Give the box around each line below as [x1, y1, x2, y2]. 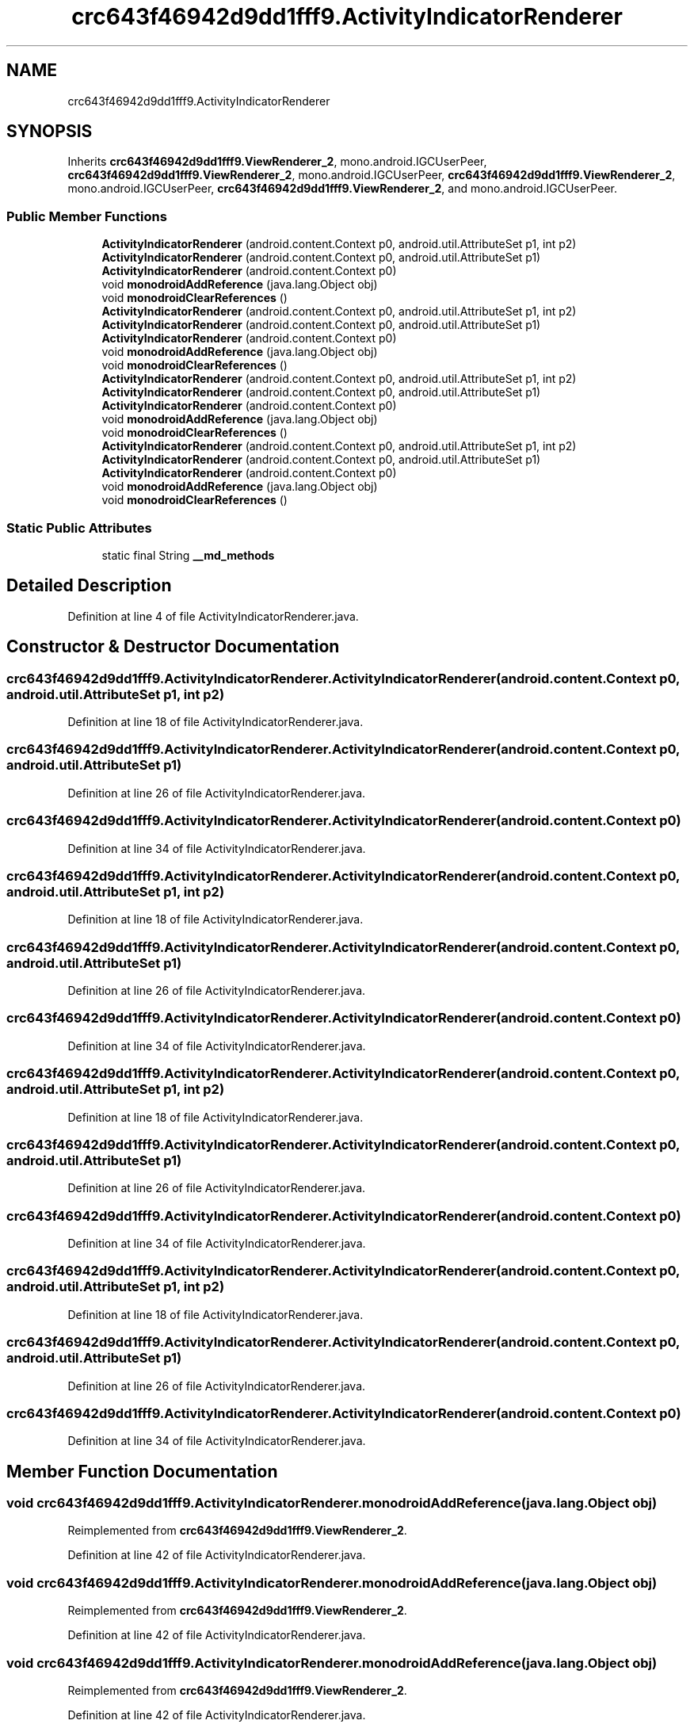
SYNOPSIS [6, 121, 93, 142]
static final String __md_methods [101, 548, 275, 562]
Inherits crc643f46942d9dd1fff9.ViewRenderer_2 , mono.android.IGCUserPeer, [67, 155, 487, 169]
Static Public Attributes [6, 519, 152, 536]
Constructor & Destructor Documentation [6, 637, 340, 657]
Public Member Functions [6, 208, 167, 224]
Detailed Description [6, 575, 172, 596]
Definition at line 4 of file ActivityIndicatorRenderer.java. [67, 609, 359, 623]
